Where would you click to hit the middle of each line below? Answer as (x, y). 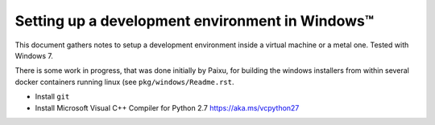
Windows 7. (34, 55)
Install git (52, 97)
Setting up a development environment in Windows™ (195, 21)
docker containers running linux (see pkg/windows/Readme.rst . (124, 82)
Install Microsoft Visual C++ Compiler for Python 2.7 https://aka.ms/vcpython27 (167, 107)
